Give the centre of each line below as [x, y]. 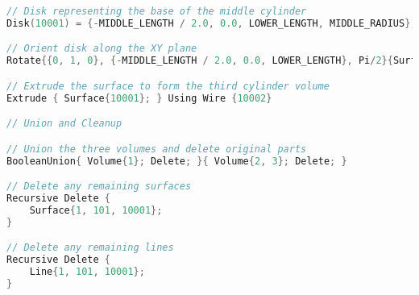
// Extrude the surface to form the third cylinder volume [168, 86]
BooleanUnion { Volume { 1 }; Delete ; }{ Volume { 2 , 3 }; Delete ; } [177, 161]
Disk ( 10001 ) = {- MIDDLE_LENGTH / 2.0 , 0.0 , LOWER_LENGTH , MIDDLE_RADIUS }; [212, 23]
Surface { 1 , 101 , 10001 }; [96, 210]
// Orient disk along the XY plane [102, 49]
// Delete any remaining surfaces [99, 187]
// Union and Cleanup [64, 124]
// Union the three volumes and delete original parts [157, 149]
